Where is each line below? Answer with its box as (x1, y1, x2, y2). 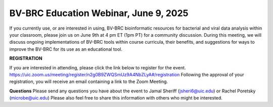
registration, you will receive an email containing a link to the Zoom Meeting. (9, 78, 168, 85)
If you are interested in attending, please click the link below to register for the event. (9, 64, 187, 70)
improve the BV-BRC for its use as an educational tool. (9, 46, 122, 52)
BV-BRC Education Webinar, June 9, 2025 (9, 8, 189, 19)
